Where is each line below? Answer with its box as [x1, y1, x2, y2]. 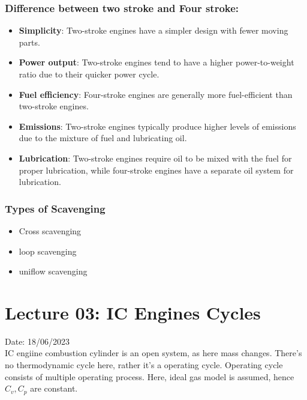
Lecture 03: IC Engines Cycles [5, 300, 261, 324]
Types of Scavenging [5, 201, 106, 216]
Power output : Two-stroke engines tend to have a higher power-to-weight [19, 56, 294, 68]
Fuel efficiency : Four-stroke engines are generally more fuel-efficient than [19, 88, 293, 100]
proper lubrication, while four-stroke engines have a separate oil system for [19, 163, 294, 176]
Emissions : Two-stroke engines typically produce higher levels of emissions [19, 120, 296, 132]
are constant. [30, 382, 78, 395]
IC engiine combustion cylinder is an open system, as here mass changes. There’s [5, 347, 302, 359]
